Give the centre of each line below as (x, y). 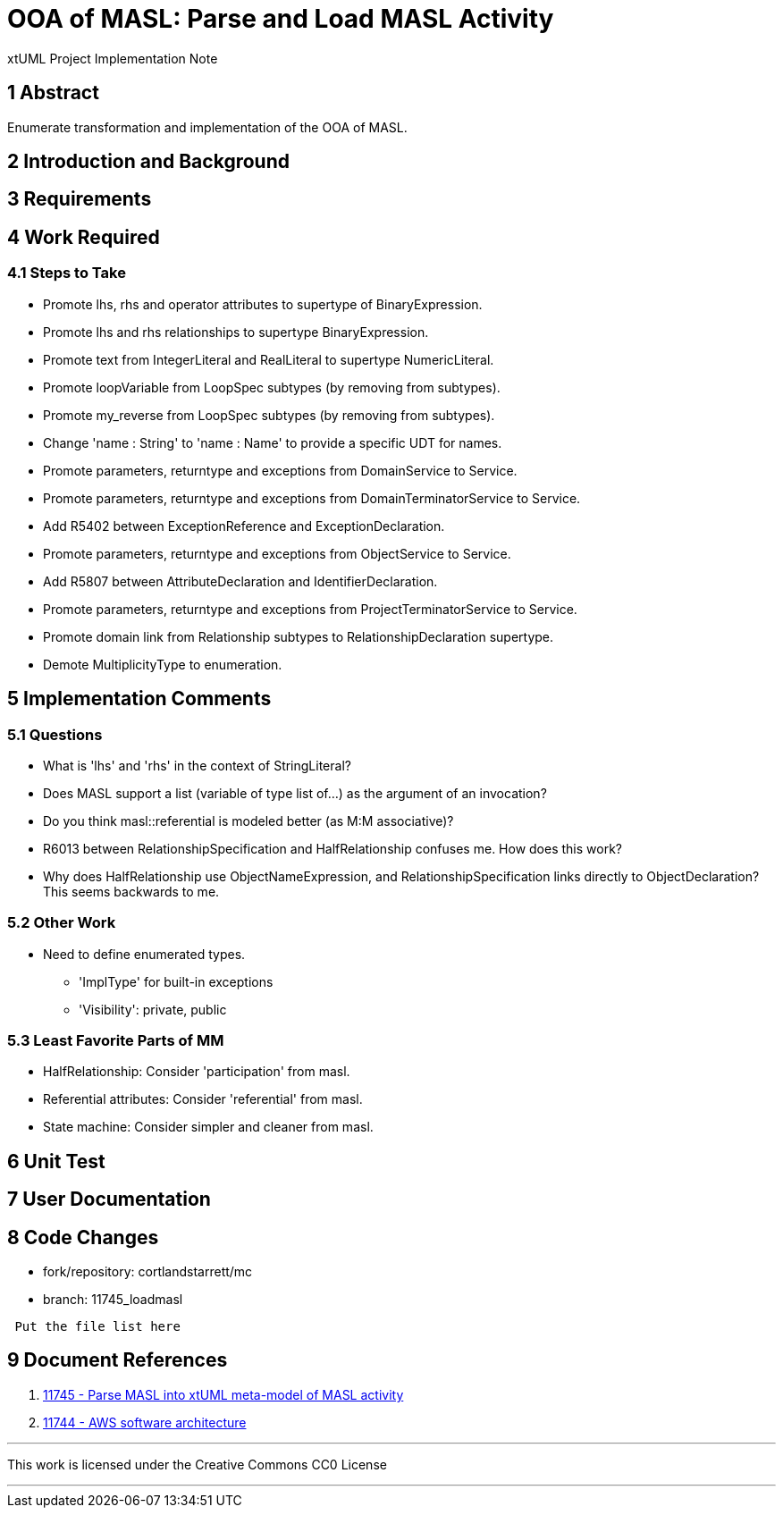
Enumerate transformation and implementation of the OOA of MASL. (207, 127)
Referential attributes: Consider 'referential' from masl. (203, 1099)
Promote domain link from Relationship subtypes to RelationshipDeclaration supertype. (299, 636)
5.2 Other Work (62, 923)
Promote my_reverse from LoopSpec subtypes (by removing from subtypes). (269, 415)
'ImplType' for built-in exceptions (176, 981)
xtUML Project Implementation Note (113, 58)
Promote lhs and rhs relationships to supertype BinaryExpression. (236, 332)
